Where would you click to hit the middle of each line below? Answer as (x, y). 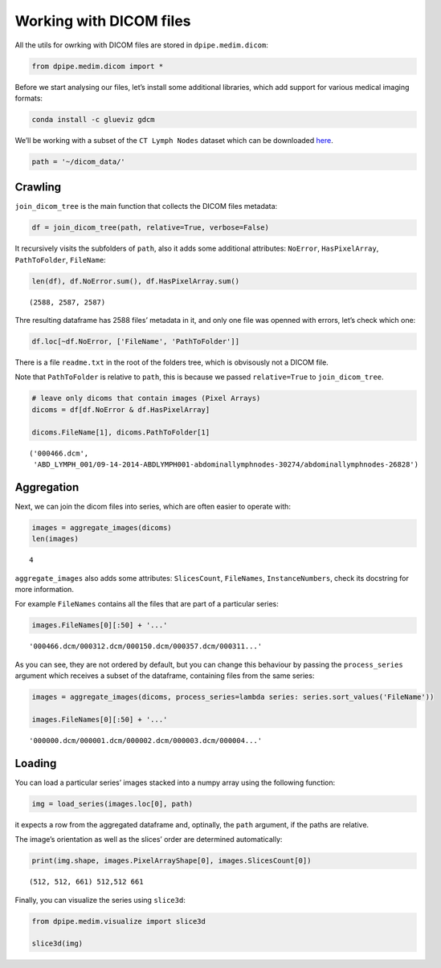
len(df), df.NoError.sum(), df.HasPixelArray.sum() (136, 281)
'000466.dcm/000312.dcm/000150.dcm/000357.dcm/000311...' (146, 646)
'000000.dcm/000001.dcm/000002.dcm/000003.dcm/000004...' (146, 740)
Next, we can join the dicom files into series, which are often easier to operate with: (153, 506)
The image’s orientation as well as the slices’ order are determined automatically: (149, 839)
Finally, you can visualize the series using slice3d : (100, 900)
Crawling (38, 188)
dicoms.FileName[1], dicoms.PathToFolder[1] (121, 432)
